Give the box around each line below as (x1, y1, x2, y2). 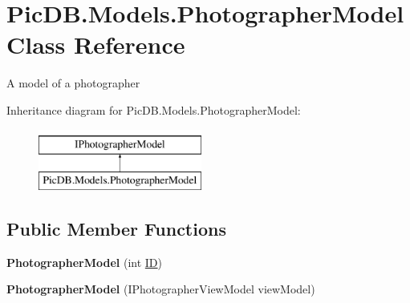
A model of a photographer (6, 75, 140, 91)
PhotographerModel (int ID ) (6, 253, 163, 270)
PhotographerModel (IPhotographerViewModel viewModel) (6, 281, 315, 297)
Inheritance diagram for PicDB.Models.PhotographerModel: (6, 101, 301, 118)
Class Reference (6, 28, 185, 61)
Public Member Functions (6, 216, 226, 241)
